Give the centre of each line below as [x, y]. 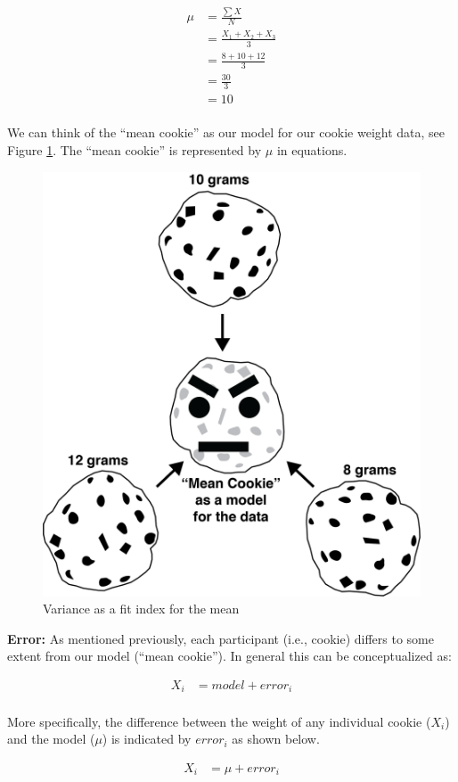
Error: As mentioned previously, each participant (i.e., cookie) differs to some [221, 638]
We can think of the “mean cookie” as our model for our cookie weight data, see [226, 132]
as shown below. [276, 739]
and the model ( [51, 739]
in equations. [312, 149]
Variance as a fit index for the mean [141, 609]
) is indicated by [147, 739]
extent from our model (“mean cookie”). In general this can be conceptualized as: [229, 656]
